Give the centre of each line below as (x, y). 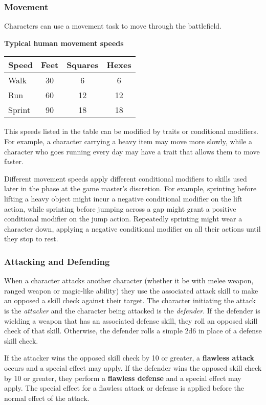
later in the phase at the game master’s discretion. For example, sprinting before (130, 188)
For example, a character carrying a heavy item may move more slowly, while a (128, 141)
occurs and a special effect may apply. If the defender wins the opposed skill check (133, 367)
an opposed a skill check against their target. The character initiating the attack (130, 300)
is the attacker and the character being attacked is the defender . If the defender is (132, 310)
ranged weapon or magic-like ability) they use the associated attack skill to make (131, 290)
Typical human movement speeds (64, 43)
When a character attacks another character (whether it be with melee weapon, (129, 280)
